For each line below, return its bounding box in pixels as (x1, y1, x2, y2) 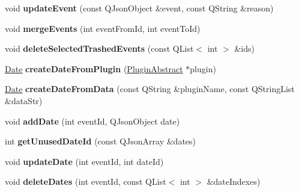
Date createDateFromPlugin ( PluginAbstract (5, 62, 183, 75)
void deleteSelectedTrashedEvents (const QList (5, 42, 194, 55)
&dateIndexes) (207, 175, 261, 188)
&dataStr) (5, 94, 43, 107)
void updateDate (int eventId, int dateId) (5, 155, 164, 167)
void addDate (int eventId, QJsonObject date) (5, 114, 180, 127)
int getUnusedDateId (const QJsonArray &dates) (5, 135, 196, 147)
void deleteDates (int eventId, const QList (5, 175, 166, 188)
